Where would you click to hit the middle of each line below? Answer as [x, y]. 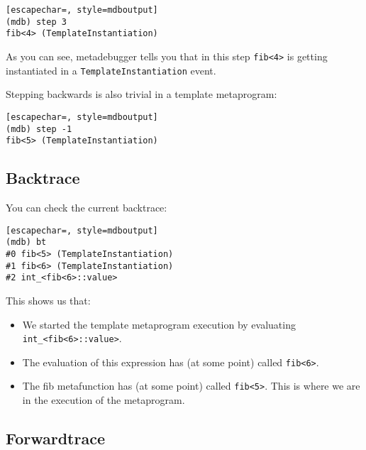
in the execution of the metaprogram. [104, 400]
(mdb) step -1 [39, 129]
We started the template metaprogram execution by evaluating [159, 324]
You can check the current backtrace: [87, 208]
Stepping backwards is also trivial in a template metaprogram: [142, 94]
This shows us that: [48, 300]
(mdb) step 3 [36, 22]
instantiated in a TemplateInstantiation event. [111, 70]
